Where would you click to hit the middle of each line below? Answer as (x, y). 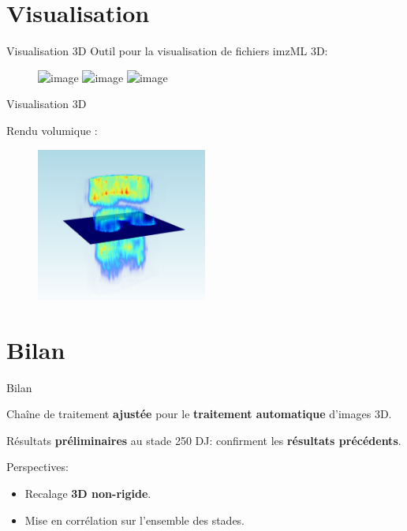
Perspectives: (37, 467)
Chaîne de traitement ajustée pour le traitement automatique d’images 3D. (199, 414)
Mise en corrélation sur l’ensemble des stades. (135, 520)
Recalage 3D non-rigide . (88, 494)
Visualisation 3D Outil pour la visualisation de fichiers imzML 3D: (167, 51)
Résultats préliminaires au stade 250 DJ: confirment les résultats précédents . (204, 440)
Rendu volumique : (52, 130)
